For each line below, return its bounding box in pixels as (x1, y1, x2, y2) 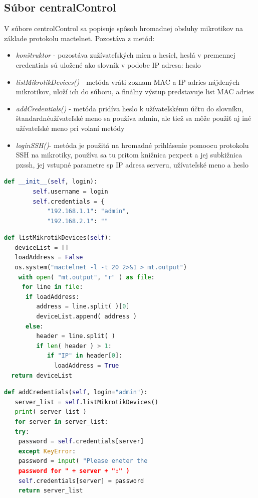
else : (25, 322, 44, 330)
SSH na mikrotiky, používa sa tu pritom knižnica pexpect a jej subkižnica (16, 149, 242, 160)
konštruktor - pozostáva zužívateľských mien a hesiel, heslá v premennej (16, 50, 235, 60)
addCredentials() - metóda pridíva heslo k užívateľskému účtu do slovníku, (16, 103, 243, 113)
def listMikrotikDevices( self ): (4, 234, 112, 242)
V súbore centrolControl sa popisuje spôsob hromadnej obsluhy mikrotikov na (4, 23, 243, 34)
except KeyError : (18, 447, 76, 455)
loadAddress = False (15, 254, 83, 261)
